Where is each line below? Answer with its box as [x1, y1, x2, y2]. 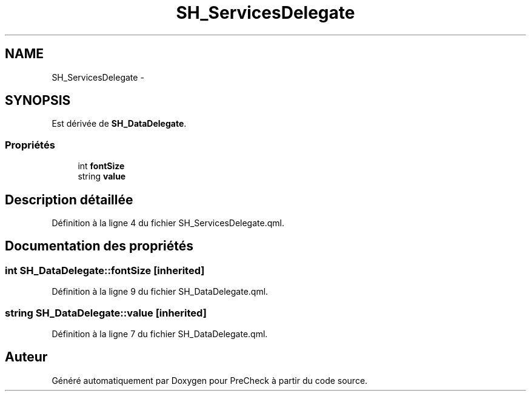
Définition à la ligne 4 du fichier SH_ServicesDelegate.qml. [52, 218, 284, 229]
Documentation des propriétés [5, 238, 193, 254]
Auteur [5, 349, 48, 365]
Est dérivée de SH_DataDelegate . [52, 118, 187, 129]
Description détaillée [5, 192, 133, 207]
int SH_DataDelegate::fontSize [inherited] [5, 264, 205, 277]
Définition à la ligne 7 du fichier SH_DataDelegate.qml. [52, 329, 268, 339]
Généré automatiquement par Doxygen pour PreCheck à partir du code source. [52, 375, 368, 386]
